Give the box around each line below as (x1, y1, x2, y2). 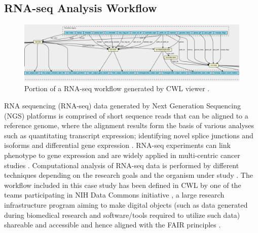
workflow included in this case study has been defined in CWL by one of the (4, 179, 241, 190)
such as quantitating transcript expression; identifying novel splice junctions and (4, 130, 253, 140)
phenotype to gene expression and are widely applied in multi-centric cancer (4, 149, 240, 160)
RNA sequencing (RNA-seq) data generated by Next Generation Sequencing (4, 100, 241, 111)
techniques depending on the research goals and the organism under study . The (4, 170, 253, 180)
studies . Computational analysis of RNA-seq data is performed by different (4, 160, 239, 170)
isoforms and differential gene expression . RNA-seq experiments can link (4, 140, 231, 150)
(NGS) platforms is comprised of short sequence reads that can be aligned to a (4, 110, 248, 121)
